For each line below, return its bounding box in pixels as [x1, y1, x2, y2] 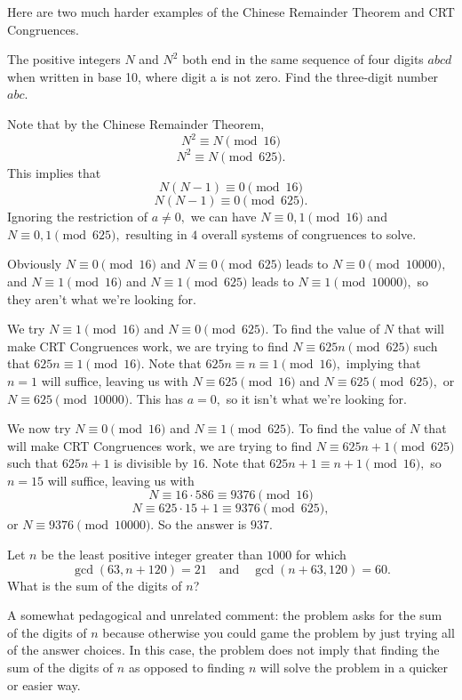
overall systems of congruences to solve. [202, 224, 417, 243]
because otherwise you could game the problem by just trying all [102, 623, 455, 641]
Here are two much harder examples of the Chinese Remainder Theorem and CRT [7, 3, 455, 20]
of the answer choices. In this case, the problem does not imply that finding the [7, 640, 440, 659]
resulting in [125, 224, 187, 243]
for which [296, 545, 346, 564]
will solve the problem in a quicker [260, 658, 449, 677]
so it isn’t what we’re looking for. [226, 389, 407, 407]
